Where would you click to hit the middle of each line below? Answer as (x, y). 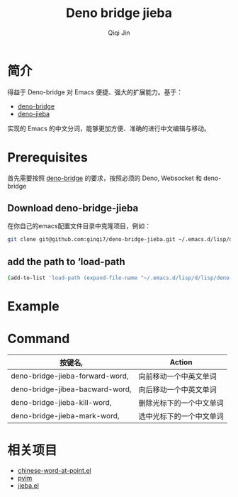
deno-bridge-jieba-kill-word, (61, 403)
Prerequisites (48, 157)
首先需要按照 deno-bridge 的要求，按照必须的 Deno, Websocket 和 (104, 178)
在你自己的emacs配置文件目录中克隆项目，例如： (79, 226)
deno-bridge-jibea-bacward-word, (72, 389)
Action (181, 362)
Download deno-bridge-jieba (73, 208)
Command (39, 339)
